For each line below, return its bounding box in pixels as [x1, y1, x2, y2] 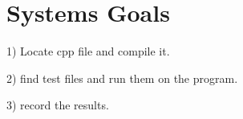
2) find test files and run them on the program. [6, 69, 238, 86]
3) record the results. [6, 96, 109, 113]
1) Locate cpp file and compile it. [6, 43, 170, 59]
